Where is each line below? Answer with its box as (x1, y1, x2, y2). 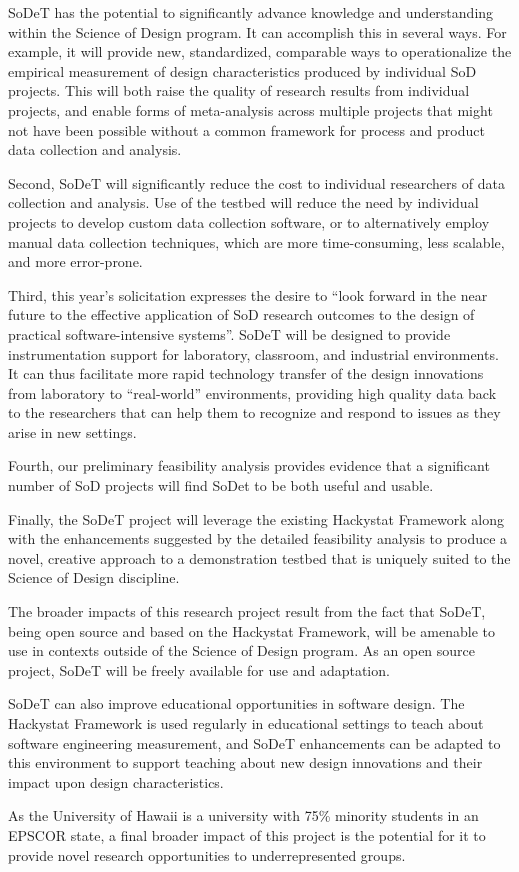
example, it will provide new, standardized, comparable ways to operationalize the (8, 41, 512, 62)
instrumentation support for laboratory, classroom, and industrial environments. (8, 343, 499, 364)
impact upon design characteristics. (8, 771, 224, 792)
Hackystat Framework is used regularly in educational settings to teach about (8, 713, 484, 733)
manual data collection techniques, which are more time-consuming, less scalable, (8, 231, 505, 252)
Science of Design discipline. (8, 567, 180, 588)
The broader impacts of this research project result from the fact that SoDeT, (8, 601, 486, 622)
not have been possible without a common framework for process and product (8, 119, 485, 140)
